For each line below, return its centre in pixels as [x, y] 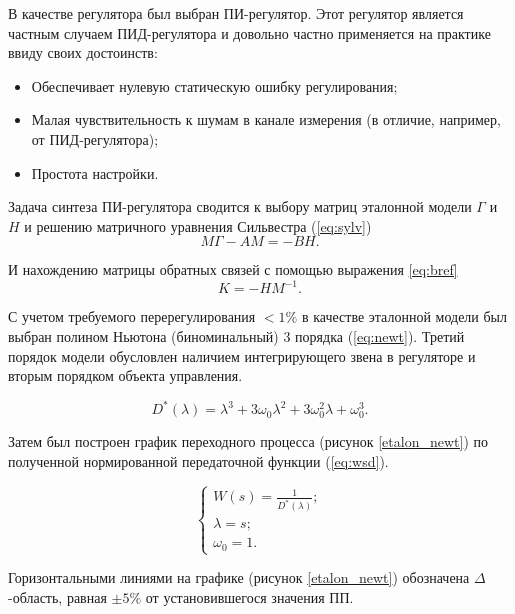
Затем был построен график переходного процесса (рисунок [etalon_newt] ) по [248, 441]
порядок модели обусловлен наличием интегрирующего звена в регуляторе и [242, 355]
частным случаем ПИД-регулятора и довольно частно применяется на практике [249, 32]
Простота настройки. [95, 172]
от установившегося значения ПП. [249, 596]
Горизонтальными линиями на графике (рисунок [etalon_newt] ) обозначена [239, 577]
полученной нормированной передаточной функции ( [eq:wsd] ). [198, 461]
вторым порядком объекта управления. [125, 375]
